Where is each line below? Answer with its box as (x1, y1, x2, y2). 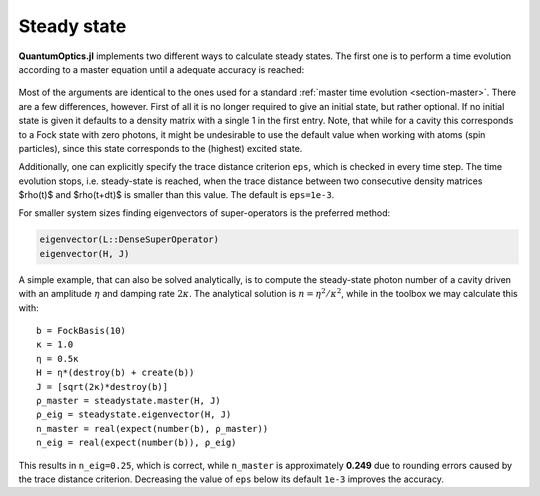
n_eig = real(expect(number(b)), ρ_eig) (36, 437, 237, 449)
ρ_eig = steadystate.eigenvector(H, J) (36, 409, 232, 420)
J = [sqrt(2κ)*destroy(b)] (36, 381, 169, 392)
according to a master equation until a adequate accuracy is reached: (18, 63, 305, 75)
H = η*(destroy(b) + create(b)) (36, 367, 195, 379)
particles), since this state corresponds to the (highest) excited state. (18, 142, 303, 154)
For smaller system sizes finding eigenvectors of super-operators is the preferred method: (18, 207, 391, 219)
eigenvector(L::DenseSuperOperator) (39, 234, 220, 245)
